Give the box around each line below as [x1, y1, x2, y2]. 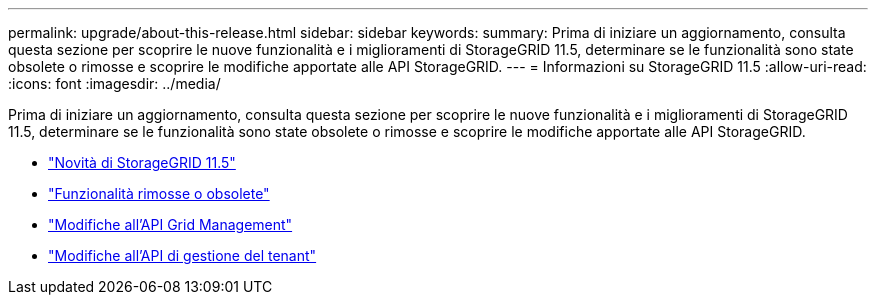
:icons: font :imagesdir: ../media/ [8, 75, 221, 92]
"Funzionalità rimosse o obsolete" [48, 185, 270, 202]
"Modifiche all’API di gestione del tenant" [48, 247, 317, 264]
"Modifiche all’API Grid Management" [48, 216, 293, 233]
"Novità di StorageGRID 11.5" [48, 154, 236, 171]
